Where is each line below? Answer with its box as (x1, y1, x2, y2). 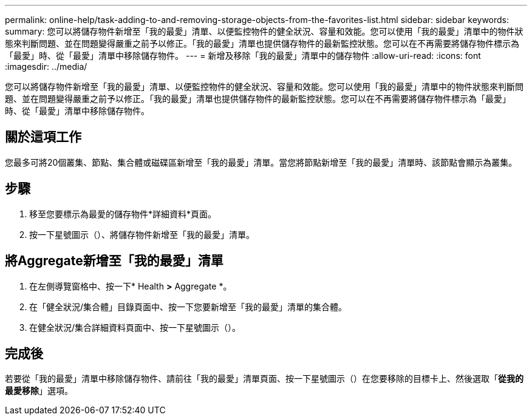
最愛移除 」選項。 (5, 385, 73, 396)
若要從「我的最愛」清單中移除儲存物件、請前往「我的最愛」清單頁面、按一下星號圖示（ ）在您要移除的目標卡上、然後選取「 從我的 (5, 373, 523, 384)
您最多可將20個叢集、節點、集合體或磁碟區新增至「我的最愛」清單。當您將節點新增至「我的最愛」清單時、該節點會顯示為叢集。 (5, 157, 517, 168)
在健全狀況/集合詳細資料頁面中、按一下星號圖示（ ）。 (29, 322, 241, 333)
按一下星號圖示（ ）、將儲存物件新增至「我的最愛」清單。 (29, 229, 254, 240)
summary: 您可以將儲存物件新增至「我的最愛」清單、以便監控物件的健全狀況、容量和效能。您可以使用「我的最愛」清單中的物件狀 (5, 26, 523, 36)
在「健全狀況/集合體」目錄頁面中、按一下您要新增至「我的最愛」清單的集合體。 (29, 301, 347, 312)
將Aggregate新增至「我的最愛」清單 (5, 253, 223, 269)
